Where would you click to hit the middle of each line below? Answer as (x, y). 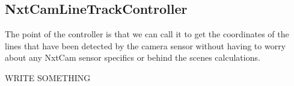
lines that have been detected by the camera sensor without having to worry (145, 45)
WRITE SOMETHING (48, 77)
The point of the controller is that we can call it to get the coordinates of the (147, 34)
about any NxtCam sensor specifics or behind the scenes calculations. (133, 57)
